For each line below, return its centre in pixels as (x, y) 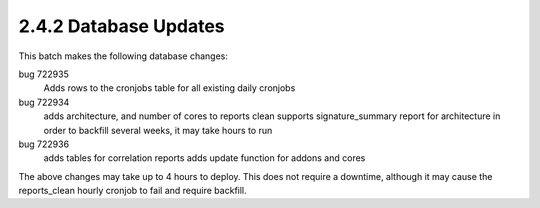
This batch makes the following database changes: (123, 56)
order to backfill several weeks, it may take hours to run (158, 130)
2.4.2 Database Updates (121, 26)
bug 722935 (44, 74)
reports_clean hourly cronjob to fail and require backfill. (132, 191)
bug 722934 (44, 102)
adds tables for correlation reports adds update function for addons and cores (204, 158)
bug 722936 (44, 144)
